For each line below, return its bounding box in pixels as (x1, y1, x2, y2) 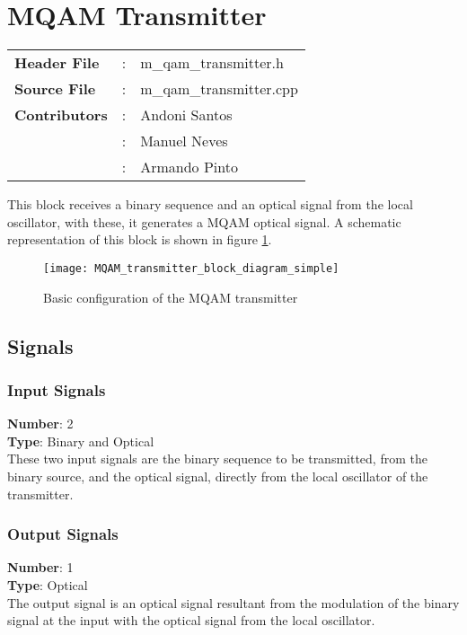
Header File (14, 52, 100, 74)
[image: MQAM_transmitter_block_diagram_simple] (43, 261, 339, 275)
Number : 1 (7, 558, 74, 577)
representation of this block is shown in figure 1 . (7, 230, 272, 249)
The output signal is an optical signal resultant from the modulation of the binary (7, 593, 460, 612)
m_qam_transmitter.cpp (140, 78, 298, 100)
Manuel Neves (140, 130, 228, 152)
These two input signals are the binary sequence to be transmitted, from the (7, 449, 427, 468)
